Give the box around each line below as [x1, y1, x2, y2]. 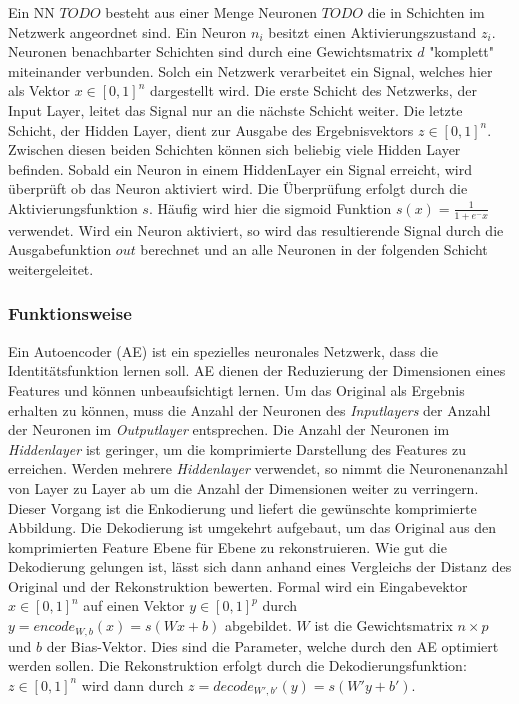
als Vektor [8, 80, 70, 101]
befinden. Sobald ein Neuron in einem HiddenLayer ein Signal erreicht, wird [8, 158, 473, 179]
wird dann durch [81, 674, 184, 695]
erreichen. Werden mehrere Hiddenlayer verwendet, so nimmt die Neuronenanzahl [8, 458, 508, 479]
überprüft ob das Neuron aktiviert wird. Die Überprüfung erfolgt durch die [8, 178, 468, 199]
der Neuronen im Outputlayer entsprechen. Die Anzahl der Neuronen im [8, 419, 450, 440]
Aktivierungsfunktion [8, 197, 138, 218]
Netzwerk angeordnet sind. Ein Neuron [8, 21, 247, 42]
